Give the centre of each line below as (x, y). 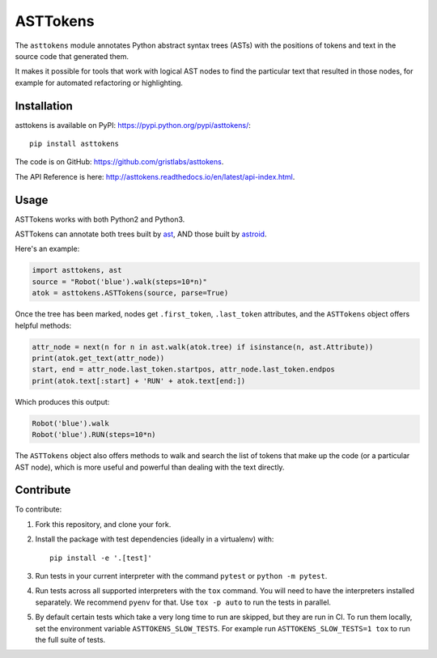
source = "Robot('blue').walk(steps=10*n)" (120, 282)
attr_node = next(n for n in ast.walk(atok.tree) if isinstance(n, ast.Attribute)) (203, 347)
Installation (44, 106)
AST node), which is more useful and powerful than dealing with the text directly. (150, 467)
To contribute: (38, 509)
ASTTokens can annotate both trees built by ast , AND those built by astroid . (141, 234)
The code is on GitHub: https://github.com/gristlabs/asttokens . (119, 162)
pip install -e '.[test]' (101, 558)
